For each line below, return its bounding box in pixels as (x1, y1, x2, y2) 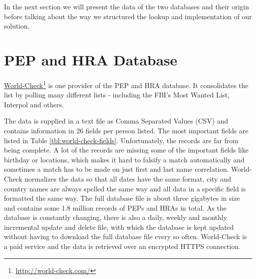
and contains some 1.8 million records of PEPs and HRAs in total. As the (4, 202, 227, 213)
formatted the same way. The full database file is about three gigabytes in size (4, 193, 240, 203)
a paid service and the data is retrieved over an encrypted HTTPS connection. (4, 241, 241, 251)
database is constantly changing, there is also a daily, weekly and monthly (4, 212, 227, 222)
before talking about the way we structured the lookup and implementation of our (4, 11, 252, 21)
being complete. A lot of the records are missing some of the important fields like (4, 145, 249, 155)
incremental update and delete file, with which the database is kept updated (4, 221, 234, 232)
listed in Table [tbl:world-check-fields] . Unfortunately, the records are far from (4, 135, 239, 145)
